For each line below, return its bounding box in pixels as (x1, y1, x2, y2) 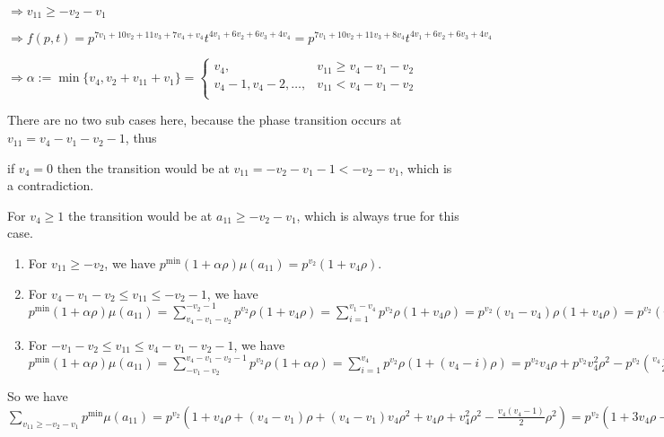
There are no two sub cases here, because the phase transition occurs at (7, 110, 402, 129)
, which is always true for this (296, 205, 459, 224)
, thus (125, 128, 157, 147)
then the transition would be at (57, 158, 230, 177)
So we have (7, 387, 68, 406)
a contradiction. (7, 176, 94, 195)
